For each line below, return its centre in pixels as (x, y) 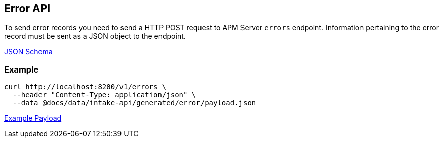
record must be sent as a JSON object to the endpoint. (95, 36)
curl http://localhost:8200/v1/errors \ (85, 87)
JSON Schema (28, 52)
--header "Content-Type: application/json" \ (104, 95)
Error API (27, 8)
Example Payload (33, 118)
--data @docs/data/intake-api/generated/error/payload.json (134, 103)
